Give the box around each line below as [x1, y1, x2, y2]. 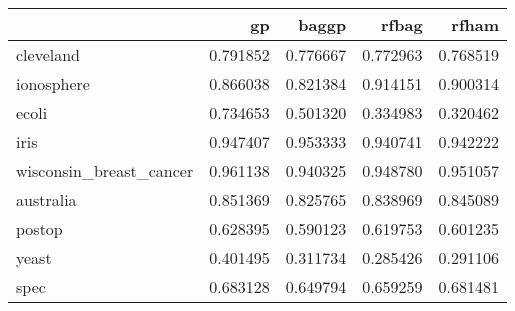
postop [16, 217, 63, 240]
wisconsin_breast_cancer [16, 159, 194, 182]
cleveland [16, 43, 81, 66]
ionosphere [16, 72, 90, 95]
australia [16, 188, 77, 211]
